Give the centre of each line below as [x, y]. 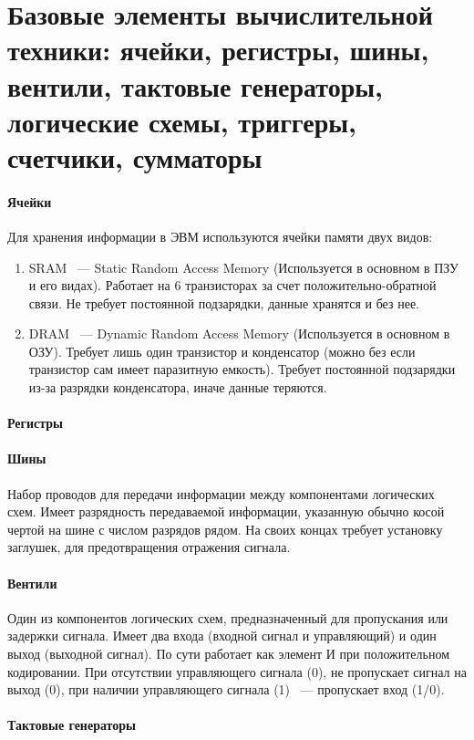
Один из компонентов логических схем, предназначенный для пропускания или [228, 617]
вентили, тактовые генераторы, [196, 85]
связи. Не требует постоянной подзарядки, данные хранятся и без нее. [224, 302]
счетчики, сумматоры [135, 156]
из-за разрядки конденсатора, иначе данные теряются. [178, 387]
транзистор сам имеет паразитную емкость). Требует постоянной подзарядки [242, 369]
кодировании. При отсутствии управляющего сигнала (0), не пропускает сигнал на [237, 671]
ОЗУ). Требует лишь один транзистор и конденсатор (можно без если [222, 351]
